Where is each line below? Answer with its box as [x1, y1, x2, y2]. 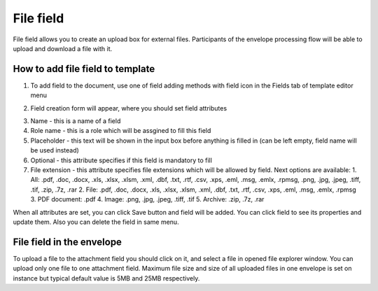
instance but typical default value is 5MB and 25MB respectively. [13, 274, 200, 283]
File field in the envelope [13, 236, 122, 248]
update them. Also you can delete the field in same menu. [13, 218, 179, 226]
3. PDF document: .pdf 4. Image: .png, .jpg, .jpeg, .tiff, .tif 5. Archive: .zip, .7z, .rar [30, 195, 265, 204]
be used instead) [30, 146, 80, 155]
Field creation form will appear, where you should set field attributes [30, 104, 227, 112]
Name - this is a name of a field [30, 117, 121, 125]
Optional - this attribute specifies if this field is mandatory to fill [30, 156, 213, 164]
